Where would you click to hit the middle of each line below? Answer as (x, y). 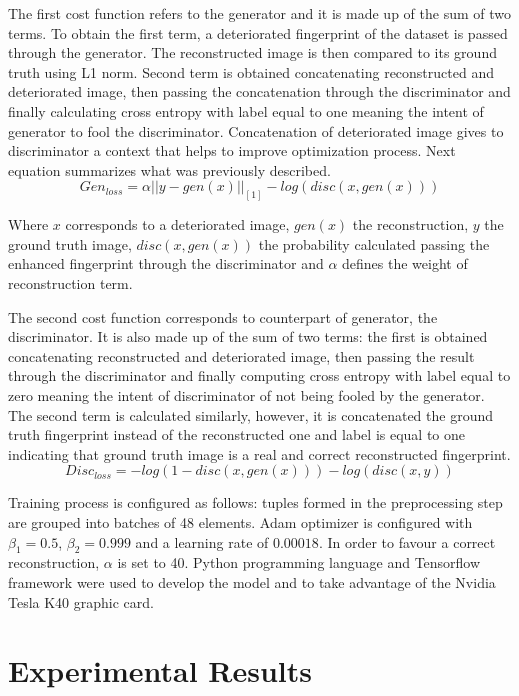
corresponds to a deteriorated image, (177, 224)
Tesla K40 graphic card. (81, 601)
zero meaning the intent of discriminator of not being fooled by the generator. (246, 394)
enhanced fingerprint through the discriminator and (166, 263)
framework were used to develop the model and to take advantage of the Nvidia (252, 581)
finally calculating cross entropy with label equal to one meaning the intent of (246, 110)
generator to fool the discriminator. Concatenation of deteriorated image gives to (256, 130)
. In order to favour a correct (407, 541)
